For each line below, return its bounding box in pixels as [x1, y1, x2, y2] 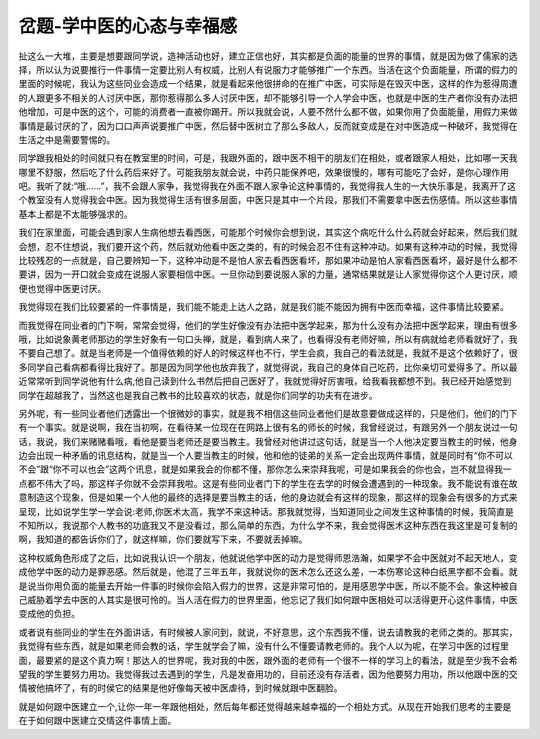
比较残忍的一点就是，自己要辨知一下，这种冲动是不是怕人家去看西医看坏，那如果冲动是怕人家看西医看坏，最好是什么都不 [18, 255, 518, 267]
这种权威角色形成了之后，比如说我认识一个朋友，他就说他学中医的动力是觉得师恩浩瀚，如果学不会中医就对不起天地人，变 [18, 551, 518, 564]
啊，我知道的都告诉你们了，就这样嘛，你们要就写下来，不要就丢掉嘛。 [18, 533, 308, 545]
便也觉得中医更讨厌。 [18, 282, 107, 294]
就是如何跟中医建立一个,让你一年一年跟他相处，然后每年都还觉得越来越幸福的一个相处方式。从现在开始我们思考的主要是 [18, 700, 512, 712]
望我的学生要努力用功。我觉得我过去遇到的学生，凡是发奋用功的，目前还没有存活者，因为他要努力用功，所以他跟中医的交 [18, 668, 518, 680]
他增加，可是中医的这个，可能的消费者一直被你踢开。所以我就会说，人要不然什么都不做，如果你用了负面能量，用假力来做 [18, 106, 518, 118]
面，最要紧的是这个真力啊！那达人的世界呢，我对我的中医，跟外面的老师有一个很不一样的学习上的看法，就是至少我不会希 [18, 654, 518, 666]
